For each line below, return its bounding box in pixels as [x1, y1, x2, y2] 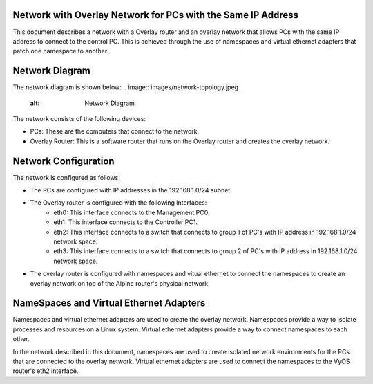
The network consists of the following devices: [12, 114, 146, 122]
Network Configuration [12, 155, 115, 167]
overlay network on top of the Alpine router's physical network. [30, 279, 210, 287]
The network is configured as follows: [12, 173, 121, 181]
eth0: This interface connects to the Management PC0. [53, 208, 210, 217]
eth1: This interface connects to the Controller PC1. [53, 218, 198, 226]
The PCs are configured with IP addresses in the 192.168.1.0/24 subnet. [30, 186, 233, 194]
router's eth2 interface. [12, 367, 79, 375]
